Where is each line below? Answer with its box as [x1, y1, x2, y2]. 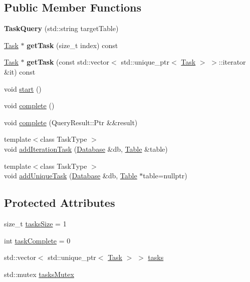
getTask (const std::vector [27, 57, 110, 67]
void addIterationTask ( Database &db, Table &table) [4, 143, 168, 154]
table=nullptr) [143, 170, 187, 181]
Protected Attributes [4, 195, 115, 210]
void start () [4, 83, 42, 94]
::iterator [218, 57, 246, 67]
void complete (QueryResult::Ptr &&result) [4, 117, 138, 127]
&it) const [4, 66, 36, 77]
